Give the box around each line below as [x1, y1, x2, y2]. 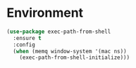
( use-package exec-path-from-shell [6, 28, 111, 35]
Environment [6, 5, 84, 21]
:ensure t [13, 34, 42, 41]
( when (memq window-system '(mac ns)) [13, 48, 128, 55]
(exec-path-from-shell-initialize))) [19, 54, 130, 61]
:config [13, 41, 36, 48]
